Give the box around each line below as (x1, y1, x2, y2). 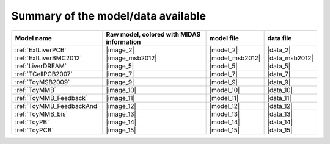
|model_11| (209, 93, 239, 102)
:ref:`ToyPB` (15, 118, 50, 126)
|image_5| (106, 62, 134, 70)
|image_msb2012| (106, 54, 157, 62)
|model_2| (209, 46, 238, 54)
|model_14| (209, 118, 241, 126)
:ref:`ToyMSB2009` (15, 77, 70, 86)
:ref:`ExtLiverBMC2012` (15, 54, 82, 62)
